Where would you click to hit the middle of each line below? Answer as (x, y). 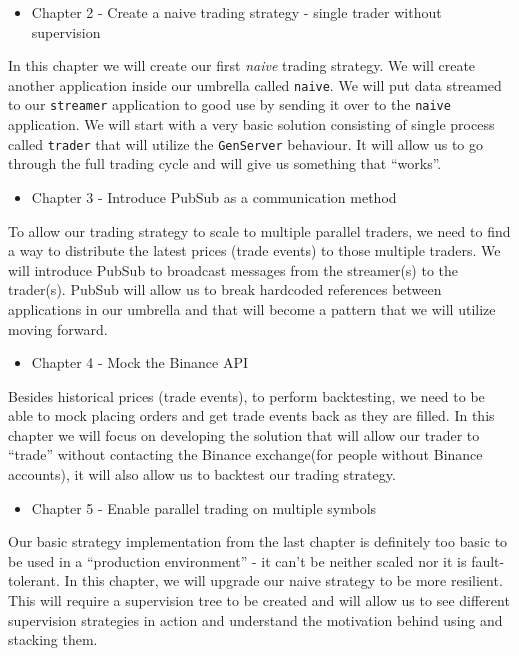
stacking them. (53, 639)
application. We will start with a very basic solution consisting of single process (251, 124)
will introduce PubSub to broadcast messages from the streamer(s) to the (233, 269)
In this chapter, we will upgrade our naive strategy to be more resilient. (283, 580)
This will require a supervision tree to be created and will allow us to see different (259, 600)
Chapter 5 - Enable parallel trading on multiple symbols (204, 507)
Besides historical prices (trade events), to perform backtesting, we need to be (246, 395)
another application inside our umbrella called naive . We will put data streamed (255, 84)
